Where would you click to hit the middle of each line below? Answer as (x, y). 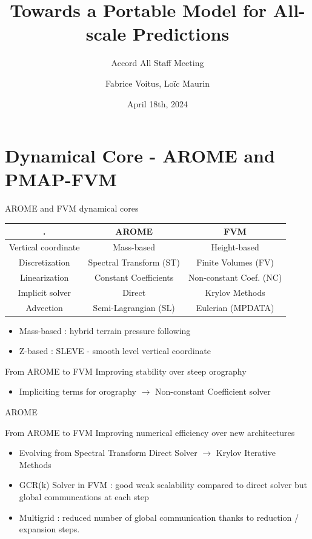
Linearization (45, 277)
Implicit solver (44, 292)
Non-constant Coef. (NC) (235, 277)
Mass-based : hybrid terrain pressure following (105, 330)
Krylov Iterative (246, 453)
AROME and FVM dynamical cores (72, 208)
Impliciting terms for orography (78, 391)
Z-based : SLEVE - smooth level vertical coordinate (115, 351)
